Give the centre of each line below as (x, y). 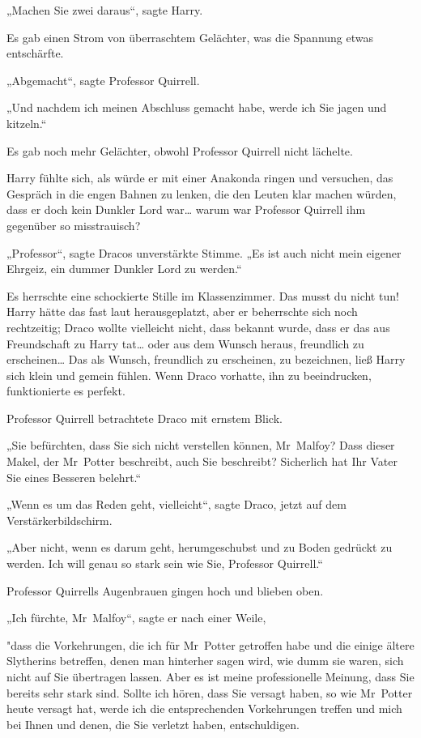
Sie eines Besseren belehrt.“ (74, 477)
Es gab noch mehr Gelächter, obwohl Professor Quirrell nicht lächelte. (180, 150)
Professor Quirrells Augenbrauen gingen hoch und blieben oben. (165, 590)
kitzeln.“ (27, 123)
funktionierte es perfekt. (66, 391)
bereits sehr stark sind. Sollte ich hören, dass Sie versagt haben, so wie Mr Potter (210, 692)
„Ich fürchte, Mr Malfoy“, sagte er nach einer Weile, (136, 618)
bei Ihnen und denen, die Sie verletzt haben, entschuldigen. (153, 724)
